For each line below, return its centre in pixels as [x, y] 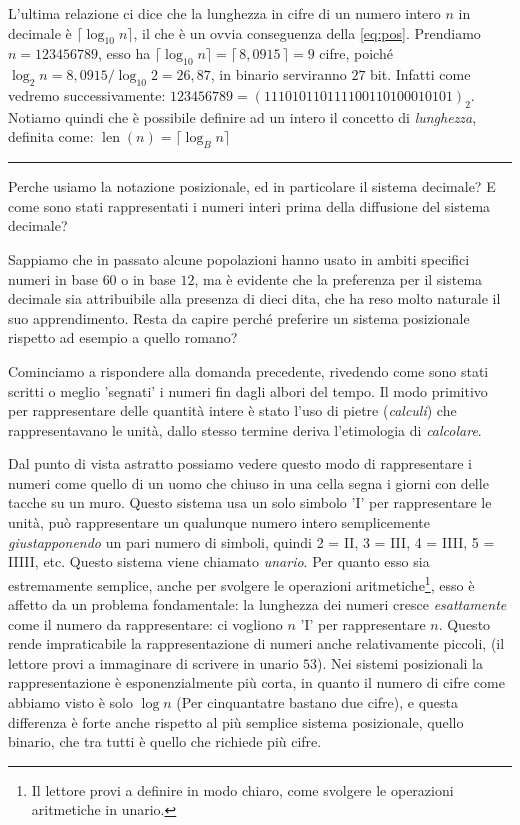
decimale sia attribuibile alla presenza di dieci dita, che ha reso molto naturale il [254, 298]
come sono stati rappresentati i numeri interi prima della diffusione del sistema [249, 205]
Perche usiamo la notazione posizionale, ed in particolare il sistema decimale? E [252, 186]
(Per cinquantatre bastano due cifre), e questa [317, 702]
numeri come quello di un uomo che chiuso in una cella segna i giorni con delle [248, 482]
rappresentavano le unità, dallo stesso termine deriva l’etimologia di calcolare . [245, 429]
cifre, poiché [356, 53]
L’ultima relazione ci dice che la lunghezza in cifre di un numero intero [224, 13]
